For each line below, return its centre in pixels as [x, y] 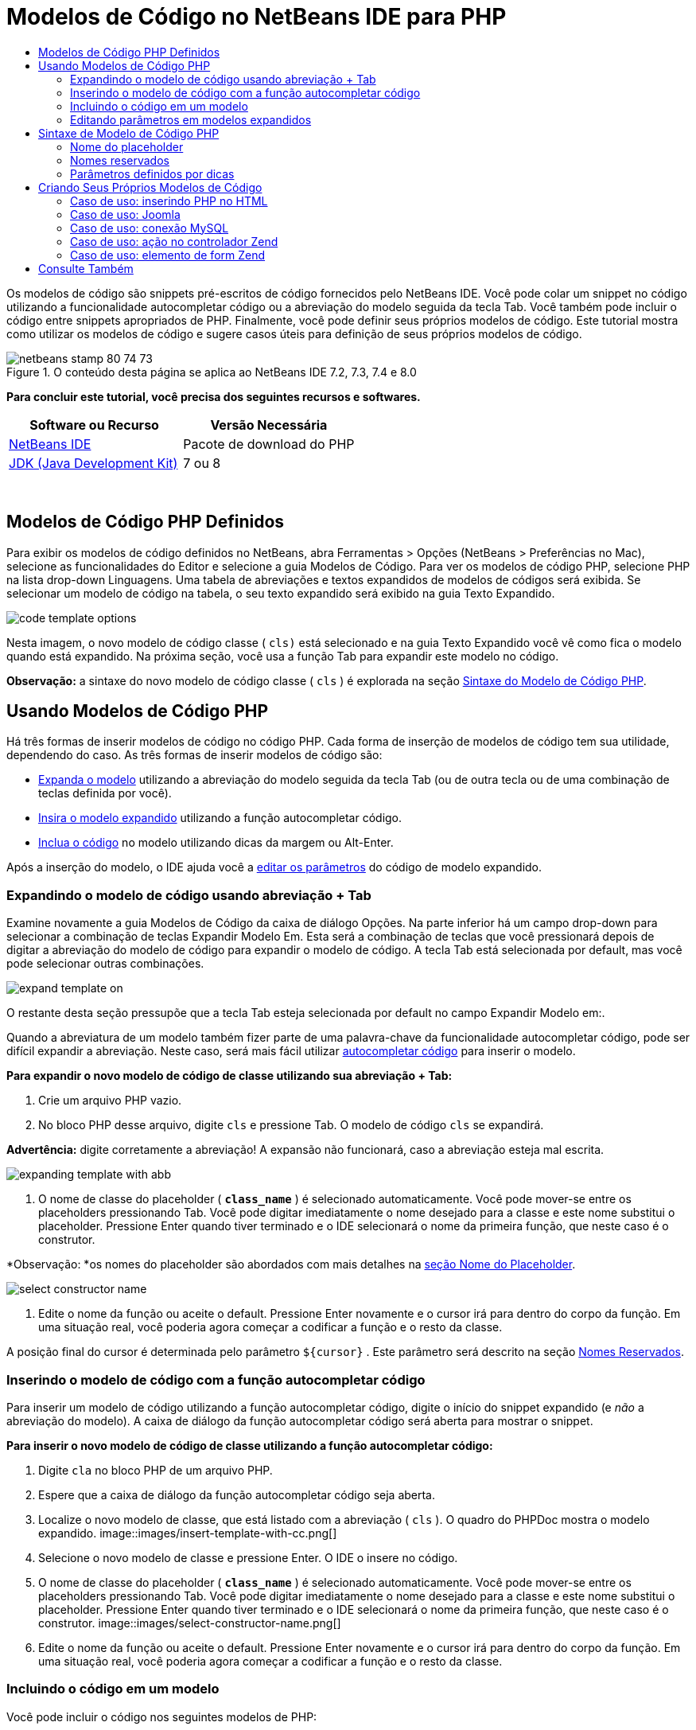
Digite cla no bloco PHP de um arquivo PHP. [156, 1470]
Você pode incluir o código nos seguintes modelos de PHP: [162, 1716]
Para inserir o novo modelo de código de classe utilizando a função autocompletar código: [250, 1445]
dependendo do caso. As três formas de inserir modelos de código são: [194, 755]
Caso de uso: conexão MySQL [150, 228]
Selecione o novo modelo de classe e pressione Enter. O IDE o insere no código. [248, 1557]
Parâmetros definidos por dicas [152, 173]
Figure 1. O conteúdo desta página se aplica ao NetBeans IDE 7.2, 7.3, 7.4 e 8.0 [212, 372]
